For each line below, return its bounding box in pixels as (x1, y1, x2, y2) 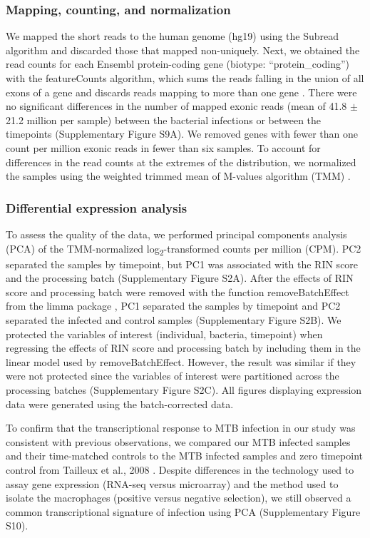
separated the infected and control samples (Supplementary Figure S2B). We (6, 313, 341, 328)
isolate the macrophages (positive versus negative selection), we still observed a (6, 490, 351, 505)
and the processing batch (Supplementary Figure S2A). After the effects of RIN (6, 270, 354, 285)
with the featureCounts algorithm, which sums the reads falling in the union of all (6, 71, 364, 85)
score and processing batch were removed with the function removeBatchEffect (6, 284, 349, 299)
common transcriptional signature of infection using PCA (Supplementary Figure (6, 504, 361, 519)
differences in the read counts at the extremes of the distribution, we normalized (6, 154, 356, 169)
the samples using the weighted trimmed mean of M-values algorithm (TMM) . (6, 168, 351, 183)
